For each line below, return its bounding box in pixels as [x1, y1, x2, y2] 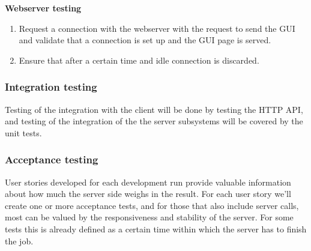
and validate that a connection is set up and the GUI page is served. [19, 34, 271, 46]
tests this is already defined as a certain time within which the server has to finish [5, 222, 307, 235]
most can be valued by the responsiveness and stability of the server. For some [5, 211, 294, 223]
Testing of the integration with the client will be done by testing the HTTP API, [5, 103, 303, 115]
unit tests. [5, 126, 42, 139]
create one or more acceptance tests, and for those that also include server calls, [5, 199, 299, 211]
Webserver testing [5, 2, 82, 14]
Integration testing [5, 79, 97, 94]
